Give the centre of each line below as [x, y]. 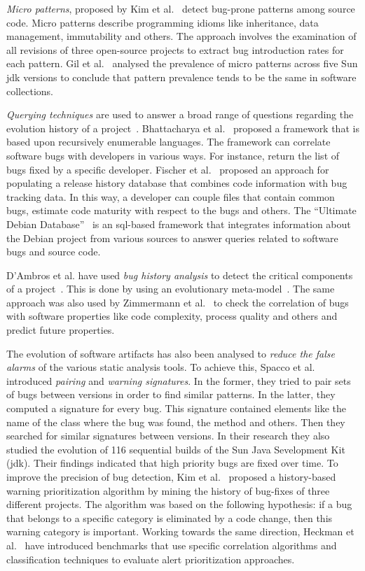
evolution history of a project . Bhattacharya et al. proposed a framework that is [183, 128]
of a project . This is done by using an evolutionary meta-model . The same [171, 289]
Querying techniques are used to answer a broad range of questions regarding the [180, 114]
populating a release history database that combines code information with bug [177, 183]
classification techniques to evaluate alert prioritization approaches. [151, 559]
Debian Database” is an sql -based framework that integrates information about [179, 224]
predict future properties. [61, 330]
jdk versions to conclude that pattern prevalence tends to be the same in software [181, 77]
